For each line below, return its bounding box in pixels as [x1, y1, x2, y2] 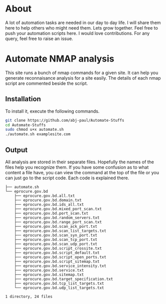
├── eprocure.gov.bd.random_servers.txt [14, 215, 100, 220]
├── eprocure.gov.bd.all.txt [14, 193, 75, 198]
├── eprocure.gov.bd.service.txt [14, 268, 84, 273]
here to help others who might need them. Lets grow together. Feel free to [5, 25, 158, 31]
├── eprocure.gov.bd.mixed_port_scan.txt [14, 206, 102, 211]
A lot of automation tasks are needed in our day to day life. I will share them [5, 20, 161, 26]
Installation [5, 95, 41, 103]
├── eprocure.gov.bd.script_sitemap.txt [14, 259, 100, 264]
